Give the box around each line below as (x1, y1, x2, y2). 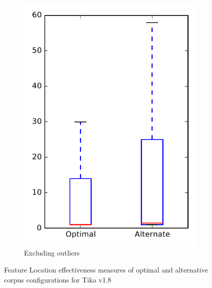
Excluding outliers (24, 247, 80, 258)
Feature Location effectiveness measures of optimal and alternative (4, 264, 208, 274)
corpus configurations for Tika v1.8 (4, 274, 111, 284)
